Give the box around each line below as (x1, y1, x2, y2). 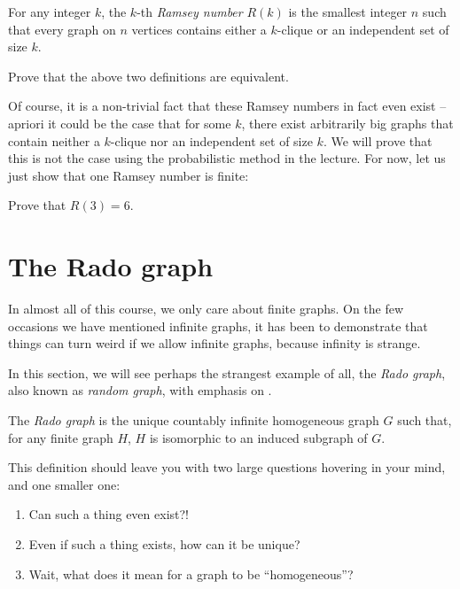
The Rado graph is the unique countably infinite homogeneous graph (8, 411, 379, 430)
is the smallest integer (288, 3, 408, 20)
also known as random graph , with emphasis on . (8, 381, 272, 399)
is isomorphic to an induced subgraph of (149, 428, 368, 446)
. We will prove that (323, 131, 433, 150)
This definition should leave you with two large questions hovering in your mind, (8, 458, 446, 477)
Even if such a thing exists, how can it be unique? (28, 535, 300, 553)
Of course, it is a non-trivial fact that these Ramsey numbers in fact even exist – (8, 97, 447, 115)
